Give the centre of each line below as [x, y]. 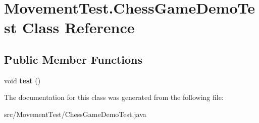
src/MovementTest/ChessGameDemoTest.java [75, 114]
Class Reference [78, 27]
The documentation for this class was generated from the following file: [114, 97]
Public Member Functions [73, 59]
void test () [22, 80]
